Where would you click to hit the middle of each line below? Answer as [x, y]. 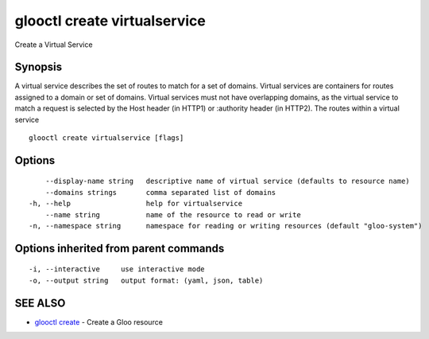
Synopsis [39, 67]
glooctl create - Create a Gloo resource [99, 321]
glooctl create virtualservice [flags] [106, 138]
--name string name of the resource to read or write [173, 214]
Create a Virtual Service [54, 45]
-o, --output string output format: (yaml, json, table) [146, 280]
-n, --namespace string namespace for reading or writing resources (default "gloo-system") [226, 226]
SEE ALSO [40, 303]
